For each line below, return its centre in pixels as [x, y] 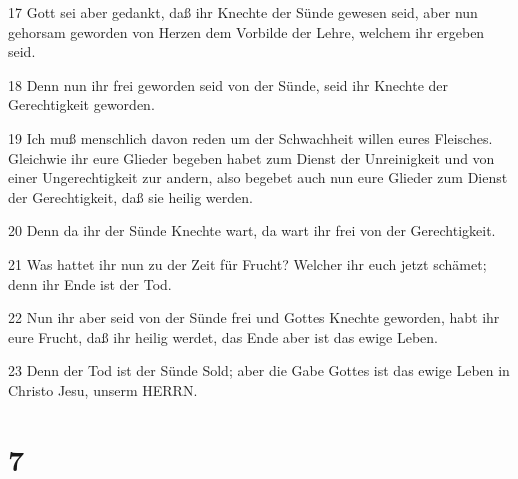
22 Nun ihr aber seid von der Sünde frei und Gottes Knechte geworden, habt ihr [254, 317]
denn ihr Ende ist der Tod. [90, 283]
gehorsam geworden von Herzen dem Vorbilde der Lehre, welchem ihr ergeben [246, 31]
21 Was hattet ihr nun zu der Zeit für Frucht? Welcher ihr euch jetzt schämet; [247, 263]
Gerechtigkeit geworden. [81, 104]
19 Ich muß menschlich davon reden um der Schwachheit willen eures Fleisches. [250, 137]
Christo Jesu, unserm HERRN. [103, 389]
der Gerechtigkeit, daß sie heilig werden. [130, 196]
